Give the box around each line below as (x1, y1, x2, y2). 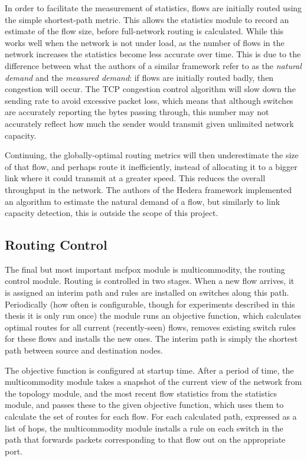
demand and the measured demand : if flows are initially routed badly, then (5, 71, 274, 83)
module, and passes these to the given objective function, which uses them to (5, 398, 284, 411)
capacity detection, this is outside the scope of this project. (5, 207, 218, 219)
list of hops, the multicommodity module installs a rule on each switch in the (5, 421, 283, 434)
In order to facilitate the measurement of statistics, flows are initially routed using (5, 2, 302, 14)
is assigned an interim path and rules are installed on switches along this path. (5, 286, 289, 299)
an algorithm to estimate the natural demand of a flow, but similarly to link (5, 195, 280, 207)
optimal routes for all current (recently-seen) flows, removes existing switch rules (5, 321, 296, 333)
